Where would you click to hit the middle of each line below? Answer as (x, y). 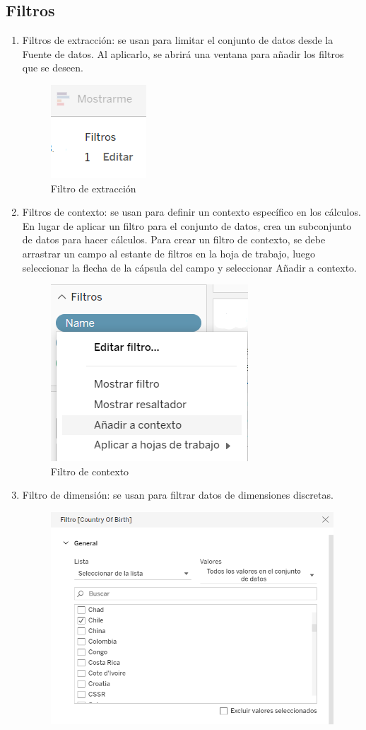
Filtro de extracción (93, 188)
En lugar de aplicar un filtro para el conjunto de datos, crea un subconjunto (187, 225)
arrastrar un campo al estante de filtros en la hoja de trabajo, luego (169, 253)
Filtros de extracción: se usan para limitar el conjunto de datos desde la (178, 40)
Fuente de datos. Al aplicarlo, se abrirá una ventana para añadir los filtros (183, 53)
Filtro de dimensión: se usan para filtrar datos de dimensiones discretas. (178, 495)
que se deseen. (53, 68)
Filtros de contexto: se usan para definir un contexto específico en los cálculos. (191, 212)
